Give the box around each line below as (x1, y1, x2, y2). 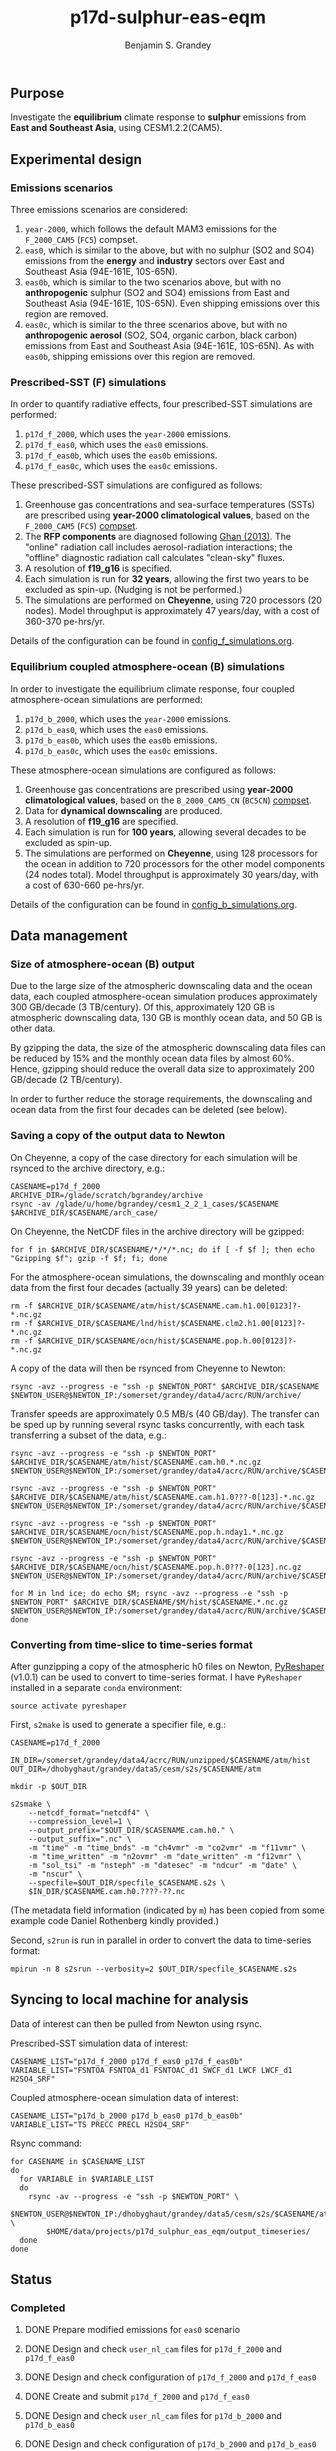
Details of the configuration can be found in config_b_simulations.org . (10, 898, 298, 910)
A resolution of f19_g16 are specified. (24, 815, 179, 827)
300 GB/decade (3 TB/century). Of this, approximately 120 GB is (10, 1001, 275, 1013)
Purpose (10, 84, 65, 101)
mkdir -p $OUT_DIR (10, 1781, 87, 1791)
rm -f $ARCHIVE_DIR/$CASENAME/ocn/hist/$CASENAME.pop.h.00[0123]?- (10, 1336, 298, 1346)
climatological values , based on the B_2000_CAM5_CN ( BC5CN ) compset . (24, 794, 312, 806)
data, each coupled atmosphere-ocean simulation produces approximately (10, 991, 318, 1003)
